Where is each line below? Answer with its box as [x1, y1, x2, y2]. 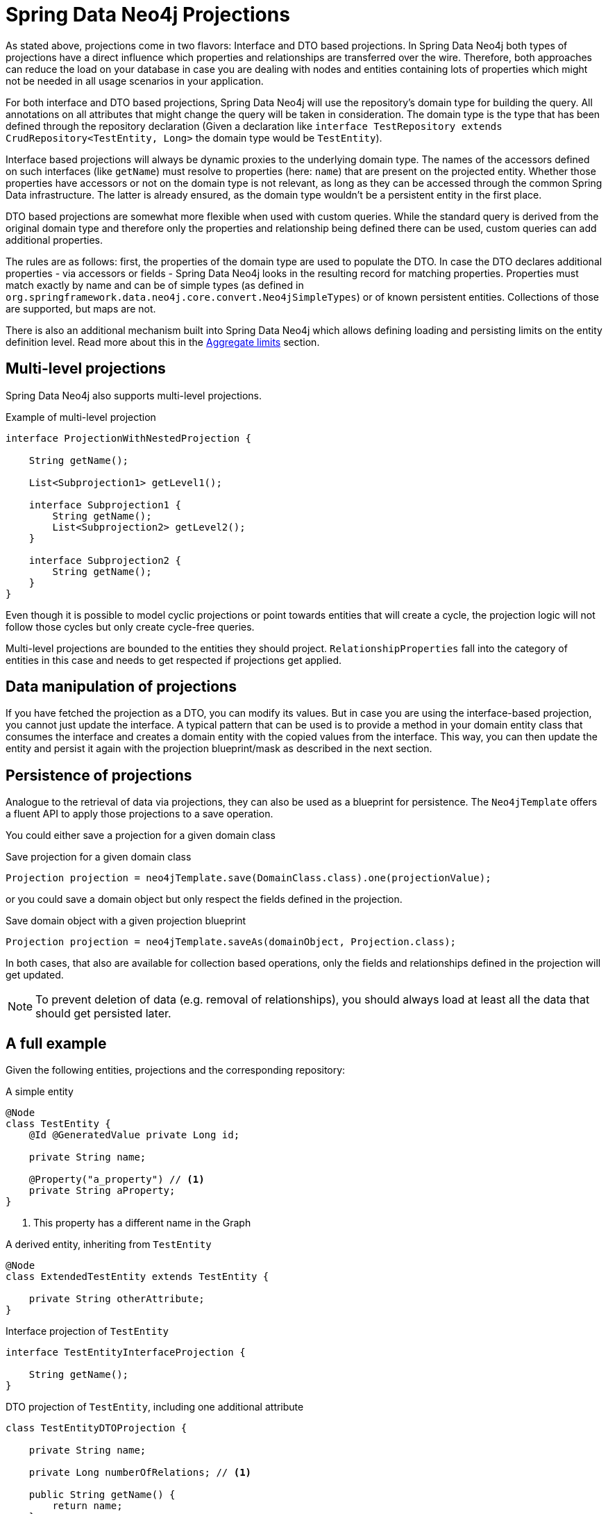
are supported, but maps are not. [6, 302, 156, 315]
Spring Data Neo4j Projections [6, 3, 290, 26]
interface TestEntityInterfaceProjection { [6, 1347, 246, 1358]
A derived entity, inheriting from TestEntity [6, 1238, 212, 1251]
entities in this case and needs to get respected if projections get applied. [6, 654, 341, 666]
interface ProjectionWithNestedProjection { [6, 432, 252, 444]
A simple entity [6, 1085, 74, 1098]
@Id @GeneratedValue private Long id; [28, 1129, 240, 1141]
